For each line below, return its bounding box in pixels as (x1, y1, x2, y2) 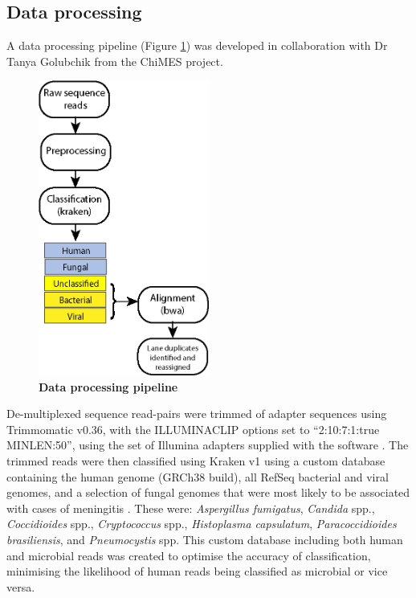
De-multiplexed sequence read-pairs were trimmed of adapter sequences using (6, 405, 387, 422)
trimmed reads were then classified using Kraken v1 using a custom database (6, 453, 385, 469)
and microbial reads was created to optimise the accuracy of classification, (6, 547, 371, 563)
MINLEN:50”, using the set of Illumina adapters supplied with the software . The (6, 436, 409, 453)
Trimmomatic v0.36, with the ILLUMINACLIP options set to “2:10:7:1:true (6, 420, 380, 437)
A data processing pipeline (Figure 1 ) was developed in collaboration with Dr (6, 37, 388, 54)
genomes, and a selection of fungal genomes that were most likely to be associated (6, 484, 410, 501)
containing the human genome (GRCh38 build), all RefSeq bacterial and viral (6, 468, 389, 485)
